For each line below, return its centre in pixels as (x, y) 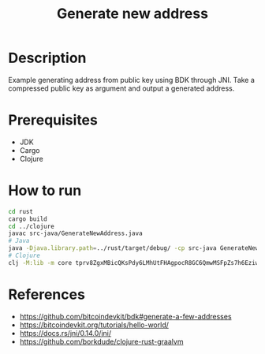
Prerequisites (53, 120)
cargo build (28, 219)
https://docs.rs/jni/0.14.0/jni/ (65, 333)
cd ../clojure (32, 226)
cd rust (21, 211)
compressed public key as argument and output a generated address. (121, 88)
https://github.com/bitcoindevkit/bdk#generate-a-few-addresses (125, 316)
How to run (45, 191)
